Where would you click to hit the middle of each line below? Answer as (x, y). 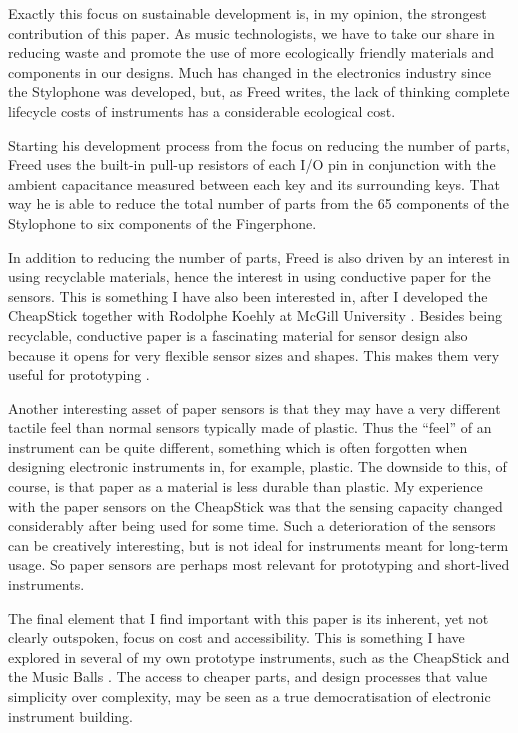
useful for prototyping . (79, 374)
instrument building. (70, 715)
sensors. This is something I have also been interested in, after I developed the (248, 295)
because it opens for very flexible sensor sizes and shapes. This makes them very (254, 354)
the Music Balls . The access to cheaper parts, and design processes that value (248, 676)
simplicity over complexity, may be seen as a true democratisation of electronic (249, 696)
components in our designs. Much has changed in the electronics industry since (249, 71)
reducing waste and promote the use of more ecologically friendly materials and (251, 52)
